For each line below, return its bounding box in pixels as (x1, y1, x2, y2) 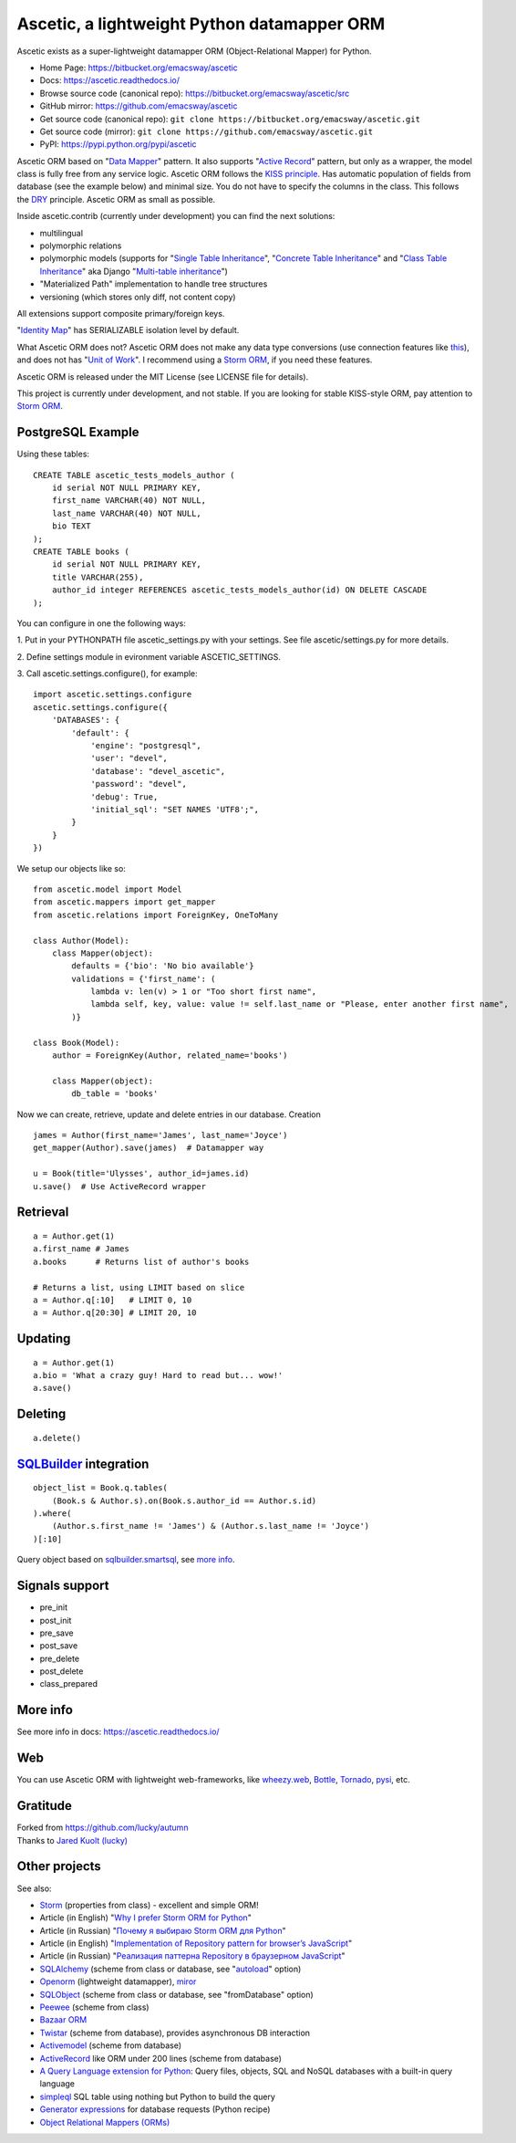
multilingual (39, 227, 84, 238)
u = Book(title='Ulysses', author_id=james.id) (33, 1168, 250, 1179)
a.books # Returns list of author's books (33, 1256, 250, 1267)
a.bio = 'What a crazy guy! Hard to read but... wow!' (33, 1370, 284, 1381)
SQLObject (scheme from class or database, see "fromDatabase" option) (39, 1989, 314, 2000)
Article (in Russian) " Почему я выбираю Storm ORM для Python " (39, 1925, 286, 1936)
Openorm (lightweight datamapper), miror (39, 1976, 197, 1987)
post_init (39, 1615, 72, 1626)
